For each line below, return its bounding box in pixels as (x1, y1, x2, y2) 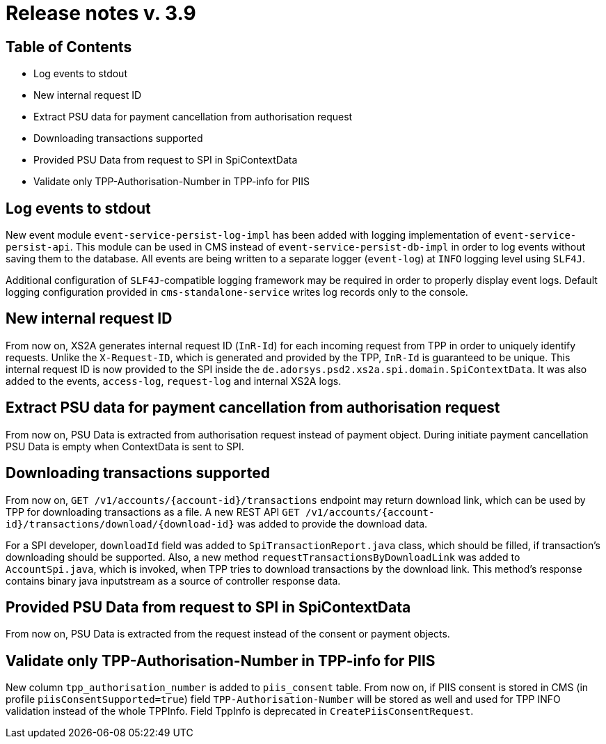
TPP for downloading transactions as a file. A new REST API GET (6, 505, 300, 518)
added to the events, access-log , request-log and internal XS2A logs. (6, 374, 342, 387)
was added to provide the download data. (237, 517, 428, 530)
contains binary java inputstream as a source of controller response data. (6, 574, 341, 587)
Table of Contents (6, 38, 132, 56)
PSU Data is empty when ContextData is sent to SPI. (6, 440, 244, 452)
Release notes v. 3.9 (6, 1, 196, 25)
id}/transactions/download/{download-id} (6, 518, 234, 530)
